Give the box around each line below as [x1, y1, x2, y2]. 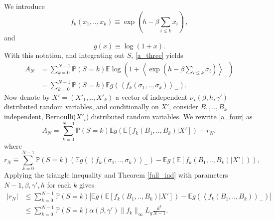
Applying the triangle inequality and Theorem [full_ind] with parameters [4, 170, 228, 180]
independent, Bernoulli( [4, 111, 76, 122]
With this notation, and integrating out [4, 49, 125, 60]
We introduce [4, 1, 45, 11]
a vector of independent [115, 91, 188, 102]
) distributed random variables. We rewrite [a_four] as [86, 111, 253, 122]
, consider [169, 101, 198, 112]
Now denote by [4, 91, 50, 102]
